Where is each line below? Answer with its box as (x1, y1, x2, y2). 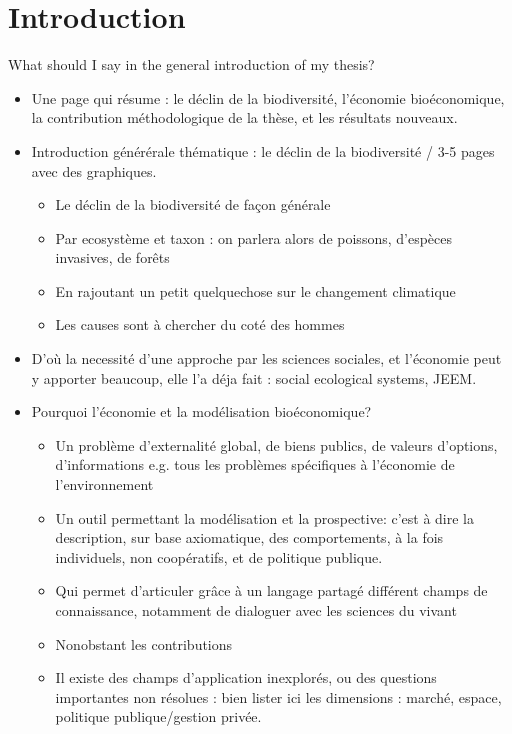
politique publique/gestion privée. (55, 706, 262, 727)
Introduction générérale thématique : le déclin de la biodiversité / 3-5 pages (31, 140, 495, 161)
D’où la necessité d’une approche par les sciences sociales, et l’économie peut (31, 348, 502, 369)
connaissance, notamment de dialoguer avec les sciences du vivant (55, 600, 457, 620)
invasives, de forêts (55, 247, 170, 268)
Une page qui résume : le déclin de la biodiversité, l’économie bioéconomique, (31, 87, 505, 108)
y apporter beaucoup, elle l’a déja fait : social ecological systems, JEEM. (31, 367, 477, 388)
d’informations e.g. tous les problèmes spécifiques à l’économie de (55, 454, 455, 475)
